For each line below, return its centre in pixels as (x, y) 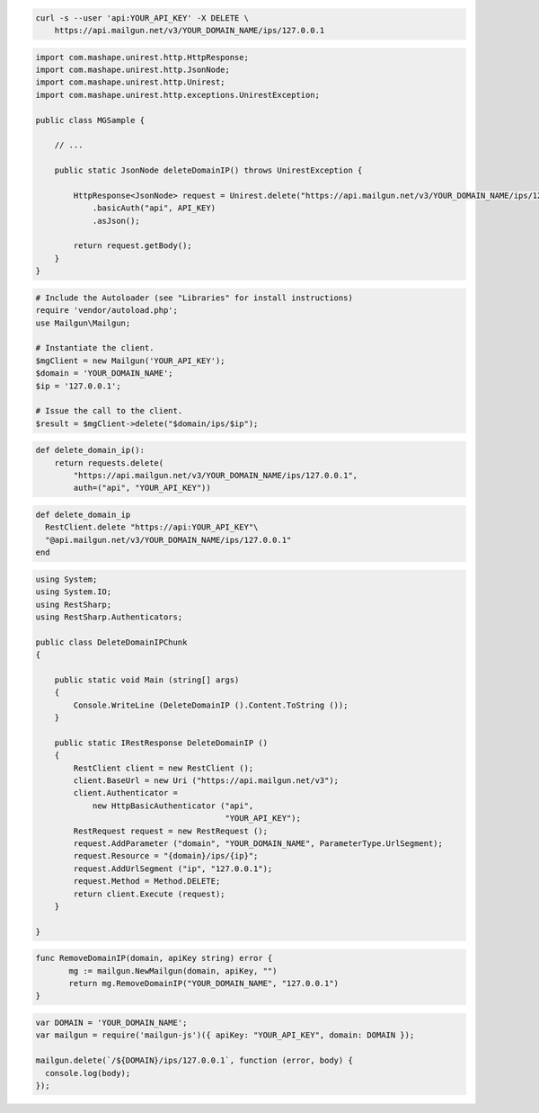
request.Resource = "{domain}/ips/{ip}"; (166, 856)
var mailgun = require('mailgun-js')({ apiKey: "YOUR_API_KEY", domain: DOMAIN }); (225, 1035)
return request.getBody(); (133, 246)
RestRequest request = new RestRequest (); (171, 831)
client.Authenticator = (126, 793)
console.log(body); (88, 1073)
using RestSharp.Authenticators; (109, 617)
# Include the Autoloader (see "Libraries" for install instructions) (194, 298)
